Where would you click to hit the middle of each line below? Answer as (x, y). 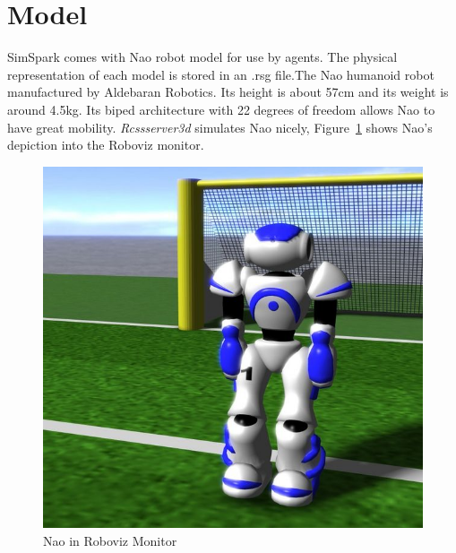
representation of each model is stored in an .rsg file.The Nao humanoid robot (221, 74)
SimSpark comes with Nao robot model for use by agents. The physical (202, 57)
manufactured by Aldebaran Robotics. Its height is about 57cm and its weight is (228, 92)
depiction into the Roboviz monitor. (106, 145)
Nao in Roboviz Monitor (110, 541)
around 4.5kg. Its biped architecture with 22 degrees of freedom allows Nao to (221, 109)
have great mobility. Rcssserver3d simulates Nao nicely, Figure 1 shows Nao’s (220, 127)
